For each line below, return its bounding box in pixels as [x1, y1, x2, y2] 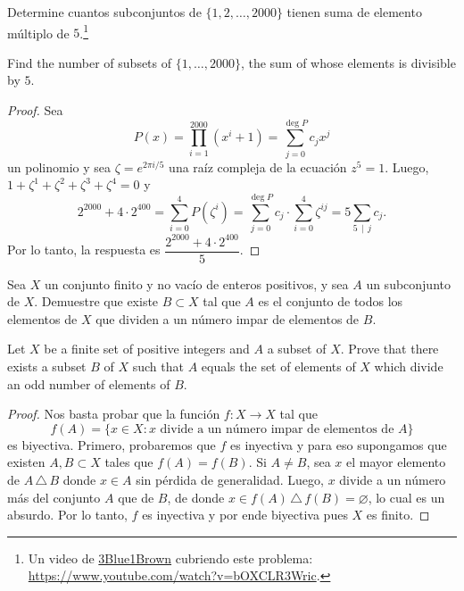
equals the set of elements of [201, 357, 356, 375]
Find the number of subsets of [7, 53, 172, 71]
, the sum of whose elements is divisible [240, 53, 456, 71]
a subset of [267, 339, 327, 358]
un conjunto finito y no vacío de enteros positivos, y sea [44, 274, 349, 293]
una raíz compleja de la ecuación [169, 157, 347, 176]
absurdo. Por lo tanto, [7, 505, 128, 524]
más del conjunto [7, 487, 101, 506]
